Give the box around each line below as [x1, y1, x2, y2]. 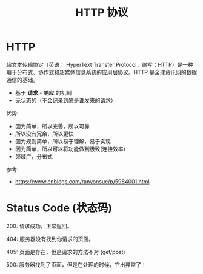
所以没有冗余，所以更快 [15, 130, 74, 137]
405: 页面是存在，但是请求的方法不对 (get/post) [6, 248, 125, 255]
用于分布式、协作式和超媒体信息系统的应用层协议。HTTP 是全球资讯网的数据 [6, 68, 198, 76]
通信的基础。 [6, 76, 38, 83]
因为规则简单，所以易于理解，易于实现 [15, 137, 111, 145]
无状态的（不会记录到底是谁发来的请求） [15, 97, 116, 104]
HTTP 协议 [75, 5, 128, 19]
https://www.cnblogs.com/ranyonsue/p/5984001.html [15, 177, 150, 185]
